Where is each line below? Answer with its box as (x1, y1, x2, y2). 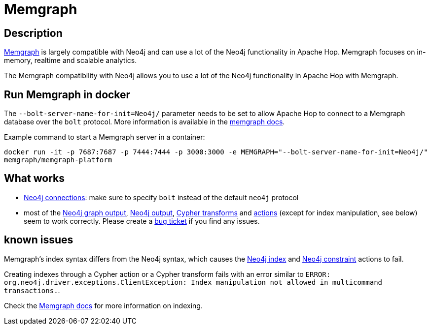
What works (4, 172, 65, 185)
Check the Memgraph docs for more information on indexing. (4, 301, 203, 310)
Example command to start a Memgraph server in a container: (4, 133, 205, 142)
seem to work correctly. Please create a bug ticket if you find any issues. (24, 216, 260, 225)
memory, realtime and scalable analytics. (4, 56, 137, 65)
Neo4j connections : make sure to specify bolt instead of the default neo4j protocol (24, 193, 299, 202)
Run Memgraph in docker (4, 88, 131, 101)
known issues (4, 234, 73, 246)
